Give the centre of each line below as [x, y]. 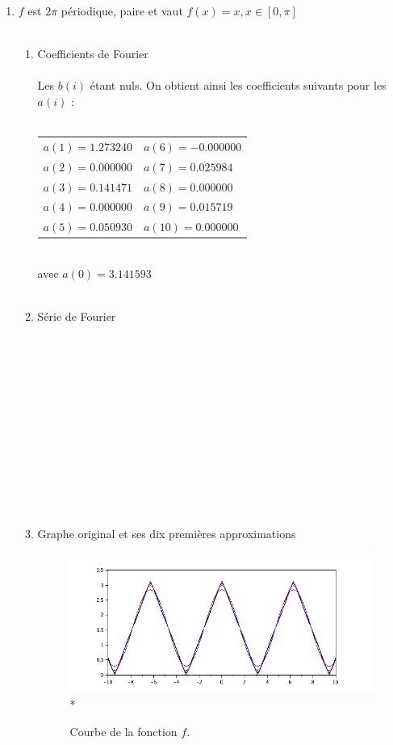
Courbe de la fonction [123, 731]
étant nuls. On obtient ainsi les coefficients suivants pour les [238, 85]
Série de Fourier [77, 316]
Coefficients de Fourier [93, 54]
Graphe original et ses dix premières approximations [167, 533]
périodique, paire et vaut [122, 11]
